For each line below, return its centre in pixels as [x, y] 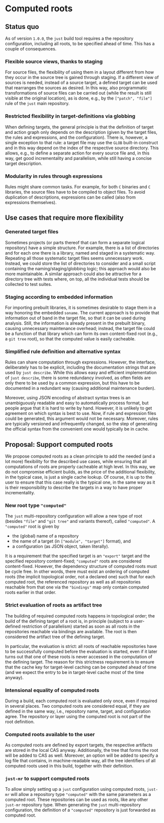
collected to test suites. [29, 284]
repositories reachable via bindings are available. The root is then [71, 631]
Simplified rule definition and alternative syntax [63, 351]
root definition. [20, 721]
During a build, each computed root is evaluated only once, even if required [81, 701]
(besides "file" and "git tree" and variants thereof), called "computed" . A [80, 521]
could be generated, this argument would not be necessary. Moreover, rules [82, 419]
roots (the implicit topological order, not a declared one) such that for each [80, 577]
